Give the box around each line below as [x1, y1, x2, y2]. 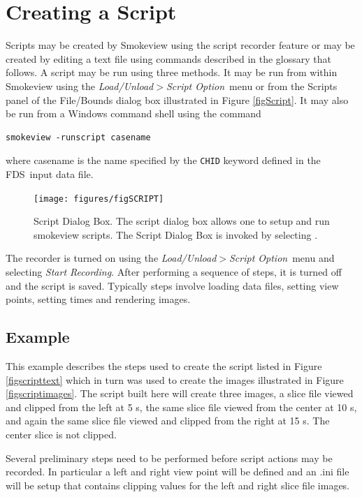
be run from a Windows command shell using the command [6, 106, 261, 121]
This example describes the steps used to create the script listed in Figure [6, 358, 322, 373]
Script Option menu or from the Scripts [166, 78, 338, 93]
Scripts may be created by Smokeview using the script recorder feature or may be [6, 38, 355, 52]
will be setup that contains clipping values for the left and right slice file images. [6, 477, 350, 492]
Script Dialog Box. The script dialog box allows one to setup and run [34, 214, 330, 228]
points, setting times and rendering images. [6, 292, 191, 306]
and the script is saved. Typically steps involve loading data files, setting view [6, 278, 339, 292]
